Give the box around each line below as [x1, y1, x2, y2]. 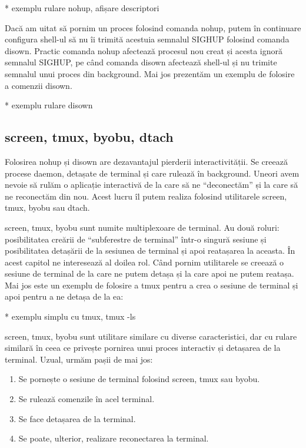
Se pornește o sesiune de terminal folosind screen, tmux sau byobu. [18, 373, 260, 385]
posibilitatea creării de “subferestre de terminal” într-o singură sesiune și [5, 233, 267, 245]
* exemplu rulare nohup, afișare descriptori [5, 2, 159, 14]
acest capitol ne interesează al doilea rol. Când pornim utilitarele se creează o [5, 255, 284, 268]
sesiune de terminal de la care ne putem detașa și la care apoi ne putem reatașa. [5, 267, 294, 280]
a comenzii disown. [5, 79, 72, 91]
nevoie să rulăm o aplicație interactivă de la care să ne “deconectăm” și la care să [5, 178, 298, 191]
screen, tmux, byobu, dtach [5, 128, 174, 146]
